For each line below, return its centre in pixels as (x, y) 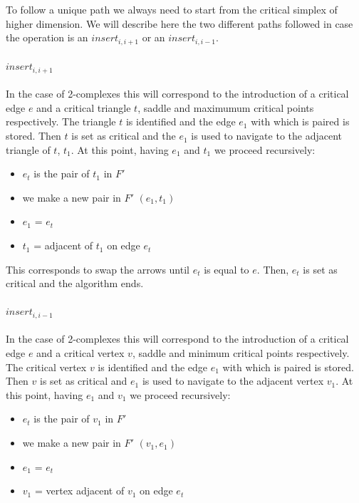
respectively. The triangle (61, 121)
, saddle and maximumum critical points (226, 107)
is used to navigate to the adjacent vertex (233, 381)
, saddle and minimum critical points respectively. (241, 353)
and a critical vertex (80, 353)
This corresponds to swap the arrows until (98, 269)
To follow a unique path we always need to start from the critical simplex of (172, 9)
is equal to (227, 269)
